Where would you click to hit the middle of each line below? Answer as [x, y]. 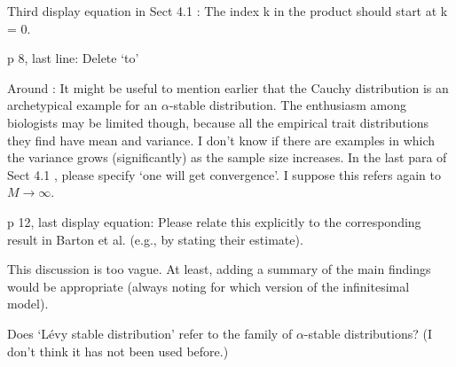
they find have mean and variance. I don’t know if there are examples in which [221, 140]
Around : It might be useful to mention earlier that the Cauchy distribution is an [228, 87]
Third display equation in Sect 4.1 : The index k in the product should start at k [228, 11]
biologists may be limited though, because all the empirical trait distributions [218, 122]
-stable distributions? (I [368, 333]
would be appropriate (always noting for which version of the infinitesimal [208, 286]
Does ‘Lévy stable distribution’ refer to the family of [150, 333]
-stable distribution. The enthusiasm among [288, 105]
